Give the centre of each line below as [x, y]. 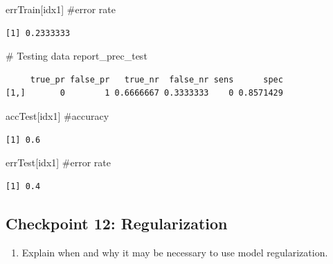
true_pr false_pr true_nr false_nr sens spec [156, 79]
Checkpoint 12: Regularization [117, 223]
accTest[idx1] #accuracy [57, 115]
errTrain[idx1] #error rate [61, 9]
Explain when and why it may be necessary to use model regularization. [175, 252]
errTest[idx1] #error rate [58, 162]
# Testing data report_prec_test [76, 56]
